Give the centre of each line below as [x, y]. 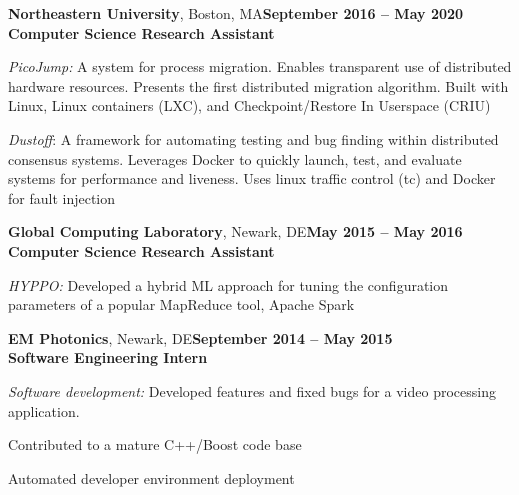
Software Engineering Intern [108, 357]
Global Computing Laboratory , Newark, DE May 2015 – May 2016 [235, 231]
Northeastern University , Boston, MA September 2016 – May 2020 [236, 13]
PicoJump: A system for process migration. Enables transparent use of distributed [260, 66]
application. [44, 410]
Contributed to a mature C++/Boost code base [155, 444]
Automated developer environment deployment [151, 477]
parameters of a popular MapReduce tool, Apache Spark [181, 304]
